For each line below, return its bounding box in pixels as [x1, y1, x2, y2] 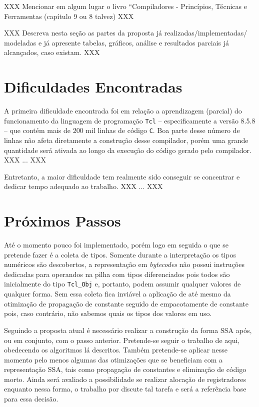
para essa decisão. [4, 393, 58, 404]
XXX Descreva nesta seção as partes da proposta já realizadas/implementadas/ [4, 27, 247, 38]
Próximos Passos [4, 210, 121, 231]
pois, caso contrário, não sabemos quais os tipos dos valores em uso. [4, 308, 212, 318]
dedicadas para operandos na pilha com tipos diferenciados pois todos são [4, 268, 230, 279]
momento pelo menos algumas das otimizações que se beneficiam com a [4, 354, 223, 364]
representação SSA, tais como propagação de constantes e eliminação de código [4, 364, 246, 374]
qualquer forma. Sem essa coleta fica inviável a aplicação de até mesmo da [4, 288, 231, 299]
